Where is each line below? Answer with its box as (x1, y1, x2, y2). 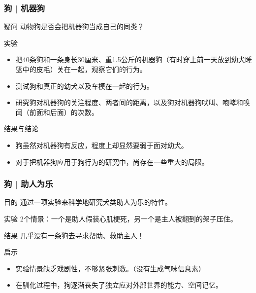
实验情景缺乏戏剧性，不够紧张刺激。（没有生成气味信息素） (15, 263, 205, 273)
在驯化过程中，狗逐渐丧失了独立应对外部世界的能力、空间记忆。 (15, 280, 223, 290)
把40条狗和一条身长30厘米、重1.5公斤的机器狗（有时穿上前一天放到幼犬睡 (15, 54, 252, 65)
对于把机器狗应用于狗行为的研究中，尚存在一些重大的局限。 (15, 156, 209, 167)
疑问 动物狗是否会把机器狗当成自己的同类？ (4, 21, 144, 32)
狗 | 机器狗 (4, 1, 45, 14)
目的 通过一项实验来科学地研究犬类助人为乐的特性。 (4, 197, 172, 207)
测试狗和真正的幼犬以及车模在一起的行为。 (15, 80, 154, 91)
